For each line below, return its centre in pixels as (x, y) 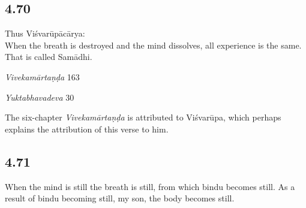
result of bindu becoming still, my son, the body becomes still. (120, 198)
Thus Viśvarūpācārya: (45, 33)
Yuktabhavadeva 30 (40, 97)
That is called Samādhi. (49, 57)
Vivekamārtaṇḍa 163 (42, 76)
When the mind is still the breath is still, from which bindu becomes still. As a (150, 186)
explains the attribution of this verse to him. (87, 129)
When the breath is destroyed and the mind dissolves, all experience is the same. (153, 45)
